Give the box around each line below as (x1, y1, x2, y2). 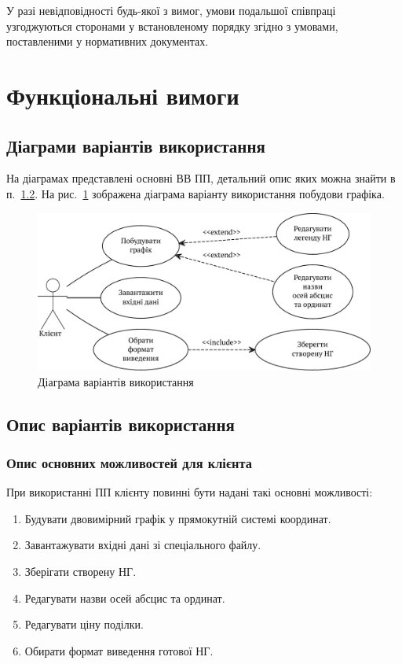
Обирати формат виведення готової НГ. (24, 642, 214, 658)
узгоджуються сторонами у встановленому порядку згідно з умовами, (6, 17, 338, 34)
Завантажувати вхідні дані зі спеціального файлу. (24, 537, 261, 553)
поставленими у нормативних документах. (6, 33, 209, 50)
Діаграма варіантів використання (38, 373, 194, 389)
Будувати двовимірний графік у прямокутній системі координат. (24, 510, 331, 526)
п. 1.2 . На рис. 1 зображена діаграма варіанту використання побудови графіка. (6, 185, 385, 201)
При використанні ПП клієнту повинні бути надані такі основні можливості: (6, 484, 373, 500)
